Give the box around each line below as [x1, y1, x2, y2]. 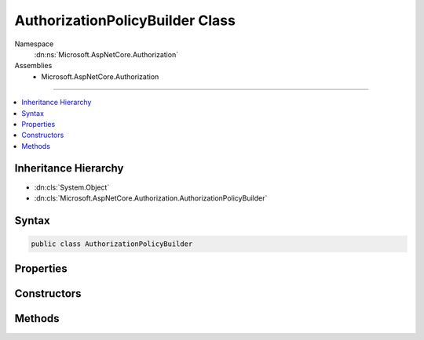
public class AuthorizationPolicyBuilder [31, 239, 193, 248]
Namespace [14, 39, 54, 49]
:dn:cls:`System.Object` [34, 183, 110, 192]
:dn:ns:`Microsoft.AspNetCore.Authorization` [34, 49, 179, 59]
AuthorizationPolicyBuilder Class [14, 12, 236, 29]
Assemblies [14, 61, 53, 71]
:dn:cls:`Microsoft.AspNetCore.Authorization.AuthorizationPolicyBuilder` [34, 193, 268, 203]
